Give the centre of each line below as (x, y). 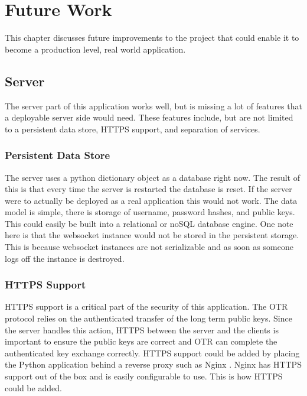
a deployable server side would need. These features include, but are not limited (149, 117)
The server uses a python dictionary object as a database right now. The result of (152, 177)
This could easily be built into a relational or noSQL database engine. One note (149, 223)
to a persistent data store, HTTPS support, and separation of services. (133, 129)
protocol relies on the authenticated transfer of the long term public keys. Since (148, 318)
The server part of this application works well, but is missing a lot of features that (153, 106)
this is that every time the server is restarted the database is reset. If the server (148, 189)
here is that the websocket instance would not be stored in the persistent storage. (152, 235)
